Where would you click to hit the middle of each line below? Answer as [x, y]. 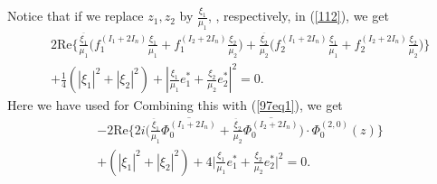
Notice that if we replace [76, 16]
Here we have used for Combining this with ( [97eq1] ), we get [175, 105]
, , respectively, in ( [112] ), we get [298, 16]
